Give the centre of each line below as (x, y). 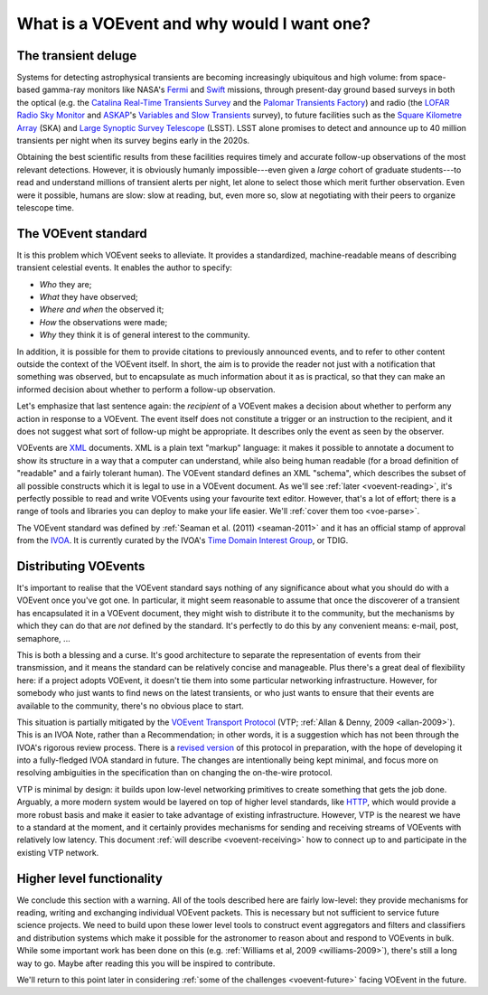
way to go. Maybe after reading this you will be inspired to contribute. (146, 963)
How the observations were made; (103, 322)
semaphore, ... (44, 638)
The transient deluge (77, 56)
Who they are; (66, 284)
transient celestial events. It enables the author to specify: (124, 268)
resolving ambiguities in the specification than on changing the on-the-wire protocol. (175, 773)
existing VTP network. (58, 852)
